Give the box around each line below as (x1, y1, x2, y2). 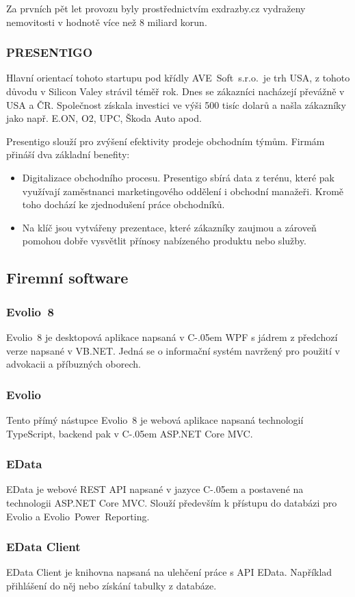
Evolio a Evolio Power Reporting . (6, 509, 150, 523)
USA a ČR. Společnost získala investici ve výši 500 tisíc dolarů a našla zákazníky (6, 97, 346, 112)
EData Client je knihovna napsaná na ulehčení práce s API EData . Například (6, 565, 332, 579)
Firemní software (6, 267, 129, 288)
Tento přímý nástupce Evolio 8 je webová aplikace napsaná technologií (6, 412, 304, 427)
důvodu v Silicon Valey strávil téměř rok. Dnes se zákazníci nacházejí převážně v (6, 84, 345, 98)
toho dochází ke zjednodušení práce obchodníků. (22, 197, 225, 212)
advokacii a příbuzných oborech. (6, 357, 141, 371)
